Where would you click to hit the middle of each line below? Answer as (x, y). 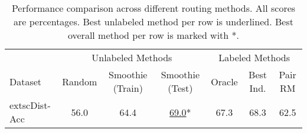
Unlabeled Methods (132, 57)
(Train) (128, 88)
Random (80, 81)
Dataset (26, 81)
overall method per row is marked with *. (153, 35)
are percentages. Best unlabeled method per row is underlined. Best (153, 21)
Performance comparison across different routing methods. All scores (153, 8)
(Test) (180, 88)
